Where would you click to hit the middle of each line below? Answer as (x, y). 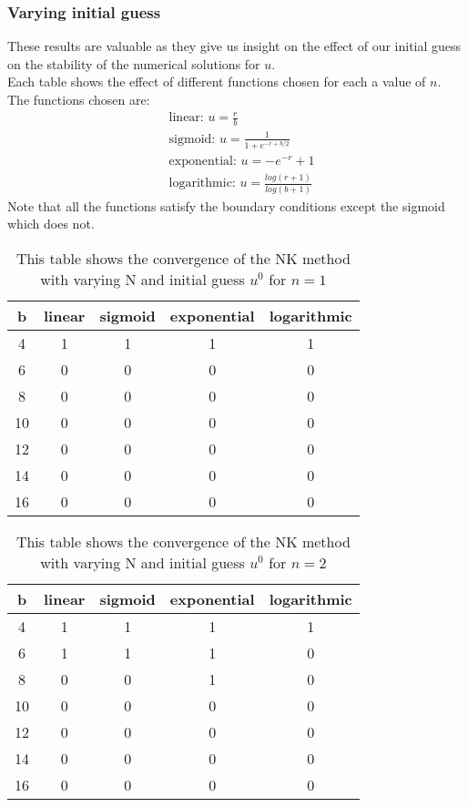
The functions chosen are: (79, 99)
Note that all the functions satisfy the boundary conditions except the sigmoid (226, 205)
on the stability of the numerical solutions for (134, 63)
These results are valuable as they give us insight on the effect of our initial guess (234, 46)
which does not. (51, 224)
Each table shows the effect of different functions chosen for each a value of (217, 82)
